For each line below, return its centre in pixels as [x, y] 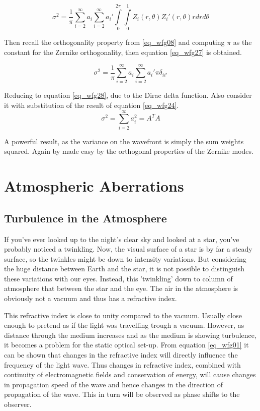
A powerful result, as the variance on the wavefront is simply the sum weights [124, 141]
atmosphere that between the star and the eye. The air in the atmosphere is [121, 288]
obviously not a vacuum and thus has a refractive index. [91, 298]
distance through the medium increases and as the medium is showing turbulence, [130, 335]
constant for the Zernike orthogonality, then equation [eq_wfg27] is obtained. [123, 52]
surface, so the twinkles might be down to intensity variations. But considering [125, 258]
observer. [18, 404]
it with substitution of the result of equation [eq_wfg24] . [92, 105]
